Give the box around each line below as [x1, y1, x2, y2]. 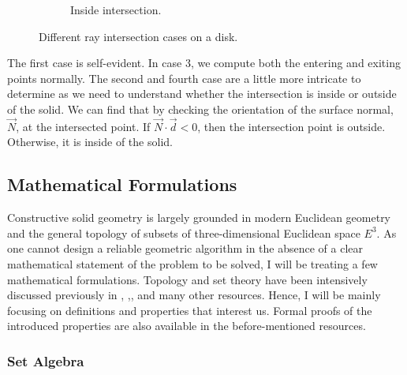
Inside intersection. [70, 2, 162, 17]
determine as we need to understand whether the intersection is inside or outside [7, 85, 397, 102]
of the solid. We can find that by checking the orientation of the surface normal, [7, 100, 394, 117]
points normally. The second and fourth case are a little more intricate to [7, 69, 361, 86]
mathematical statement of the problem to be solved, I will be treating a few [7, 255, 378, 272]
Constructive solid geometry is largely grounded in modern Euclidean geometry [7, 209, 391, 226]
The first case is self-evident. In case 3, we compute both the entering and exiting [7, 54, 401, 71]
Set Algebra [7, 351, 84, 370]
